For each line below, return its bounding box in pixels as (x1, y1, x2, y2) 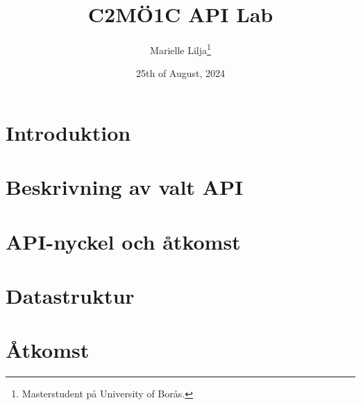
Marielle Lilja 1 (150, 41, 211, 57)
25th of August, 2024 (135, 66, 226, 80)
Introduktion (6, 118, 131, 146)
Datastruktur (6, 282, 135, 310)
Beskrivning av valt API (6, 173, 244, 201)
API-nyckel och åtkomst (6, 227, 241, 255)
